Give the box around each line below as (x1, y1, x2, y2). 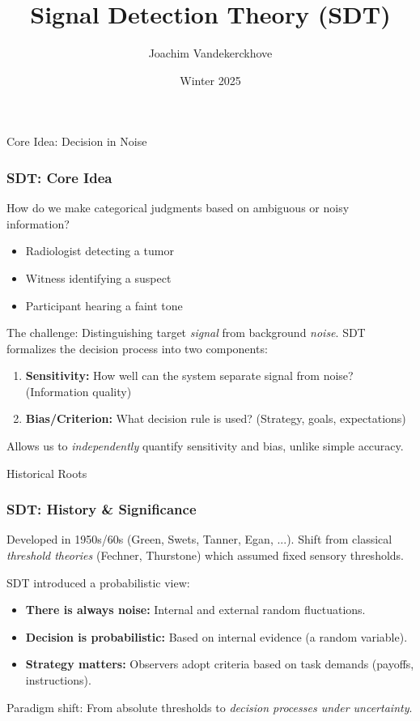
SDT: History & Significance (6, 499, 197, 519)
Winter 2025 (180, 71, 241, 88)
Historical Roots (6, 464, 87, 481)
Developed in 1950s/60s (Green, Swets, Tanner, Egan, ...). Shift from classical (6, 531, 392, 548)
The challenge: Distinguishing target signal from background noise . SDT (6, 324, 366, 341)
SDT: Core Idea (6, 167, 112, 187)
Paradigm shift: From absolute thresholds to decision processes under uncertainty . (6, 698, 413, 715)
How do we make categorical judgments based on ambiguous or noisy (6, 199, 350, 216)
